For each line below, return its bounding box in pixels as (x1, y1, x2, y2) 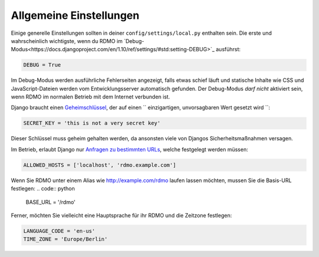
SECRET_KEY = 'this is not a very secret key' (23, 120, 161, 127)
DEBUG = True (23, 62, 61, 68)
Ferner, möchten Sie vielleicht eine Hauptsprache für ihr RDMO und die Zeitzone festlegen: (11, 212, 232, 219)
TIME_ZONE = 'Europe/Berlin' (23, 236, 108, 243)
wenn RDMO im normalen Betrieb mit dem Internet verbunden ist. (11, 93, 171, 100)
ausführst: (216, 46, 241, 53)
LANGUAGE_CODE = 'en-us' (23, 228, 96, 234)
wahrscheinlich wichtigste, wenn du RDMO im (11, 37, 123, 44)
